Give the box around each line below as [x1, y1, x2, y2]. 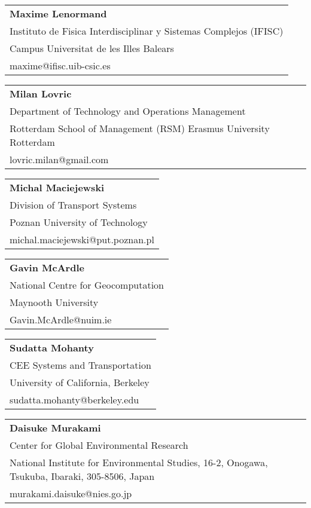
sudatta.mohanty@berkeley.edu [10, 393, 139, 406]
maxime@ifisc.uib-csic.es [10, 59, 111, 72]
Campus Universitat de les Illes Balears [10, 41, 174, 55]
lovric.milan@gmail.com [10, 152, 109, 166]
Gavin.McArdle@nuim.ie [10, 313, 112, 326]
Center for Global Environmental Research [10, 438, 188, 452]
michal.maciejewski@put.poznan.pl [10, 232, 154, 246]
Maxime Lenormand [10, 7, 107, 20]
